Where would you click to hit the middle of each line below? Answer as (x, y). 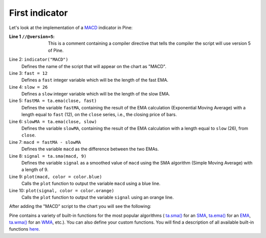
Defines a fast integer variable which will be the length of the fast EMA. (95, 80)
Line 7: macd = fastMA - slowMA (45, 142)
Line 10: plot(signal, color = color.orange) (62, 190)
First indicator (38, 13)
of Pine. (56, 50)
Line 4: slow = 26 (28, 87)
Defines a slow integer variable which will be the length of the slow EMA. (96, 94)
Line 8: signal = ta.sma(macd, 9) (48, 156)
